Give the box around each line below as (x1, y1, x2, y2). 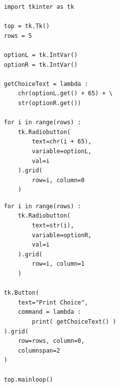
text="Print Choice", (18, 299, 88, 306)
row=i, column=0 (32, 176, 85, 184)
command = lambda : (18, 308, 81, 316)
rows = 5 (4, 32, 32, 39)
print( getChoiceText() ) (32, 318, 117, 325)
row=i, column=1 (32, 260, 85, 268)
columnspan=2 (18, 347, 60, 354)
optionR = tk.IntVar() (4, 61, 78, 68)
